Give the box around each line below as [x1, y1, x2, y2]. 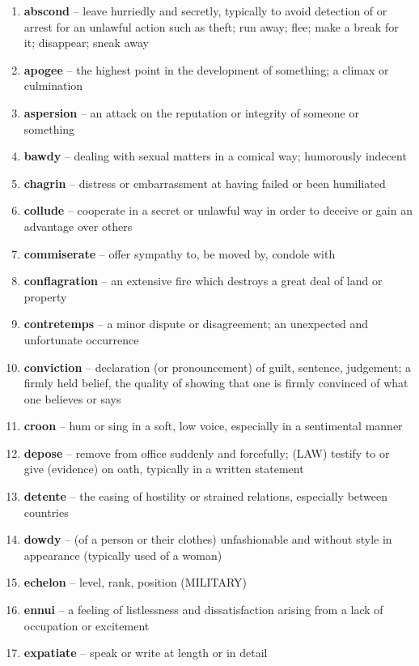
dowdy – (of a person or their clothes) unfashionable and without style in [23, 531, 392, 548]
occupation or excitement [23, 617, 150, 634]
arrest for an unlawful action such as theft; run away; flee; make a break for [23, 18, 399, 35]
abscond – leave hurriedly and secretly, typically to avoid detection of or [23, 2, 387, 19]
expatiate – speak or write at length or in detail [23, 644, 268, 661]
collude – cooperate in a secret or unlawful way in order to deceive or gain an [23, 202, 413, 219]
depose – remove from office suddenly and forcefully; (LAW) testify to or [23, 444, 390, 461]
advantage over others [23, 217, 133, 234]
